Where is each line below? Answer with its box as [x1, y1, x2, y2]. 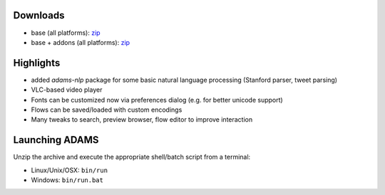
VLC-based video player [31, 85, 103, 94]
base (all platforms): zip [31, 28, 101, 37]
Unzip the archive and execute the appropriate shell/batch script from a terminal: [13, 153, 251, 162]
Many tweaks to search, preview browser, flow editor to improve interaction [31, 115, 253, 124]
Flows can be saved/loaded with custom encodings [31, 105, 183, 114]
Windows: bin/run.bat [31, 176, 103, 184]
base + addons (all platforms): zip [31, 38, 130, 46]
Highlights [13, 57, 61, 69]
